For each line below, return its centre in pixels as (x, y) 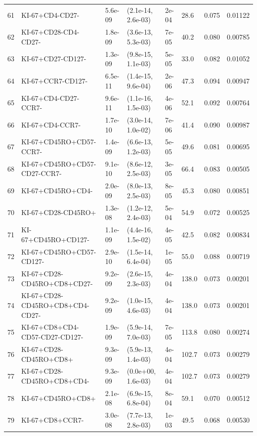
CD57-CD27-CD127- (52, 337)
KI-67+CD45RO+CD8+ (59, 398)
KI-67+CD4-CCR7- (51, 124)
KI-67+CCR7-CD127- (55, 80)
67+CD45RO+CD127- (55, 239)
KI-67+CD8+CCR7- (53, 420)
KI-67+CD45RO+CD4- (57, 191)
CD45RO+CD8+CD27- (57, 283)
